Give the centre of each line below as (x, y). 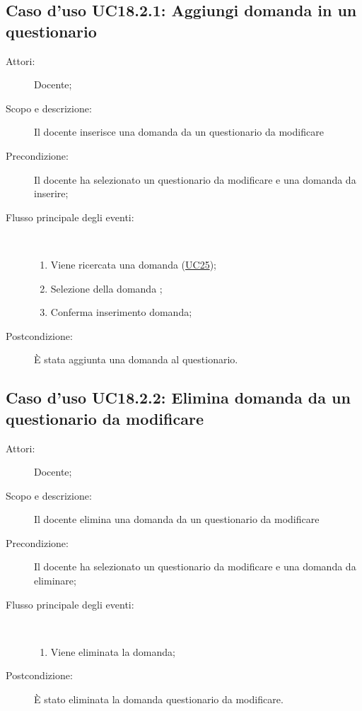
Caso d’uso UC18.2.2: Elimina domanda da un (178, 398)
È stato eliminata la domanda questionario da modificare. (159, 699)
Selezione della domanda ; (106, 288)
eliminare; (55, 581)
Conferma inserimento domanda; (121, 312)
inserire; (51, 193)
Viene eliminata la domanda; (113, 651)
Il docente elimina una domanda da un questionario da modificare (177, 519)
